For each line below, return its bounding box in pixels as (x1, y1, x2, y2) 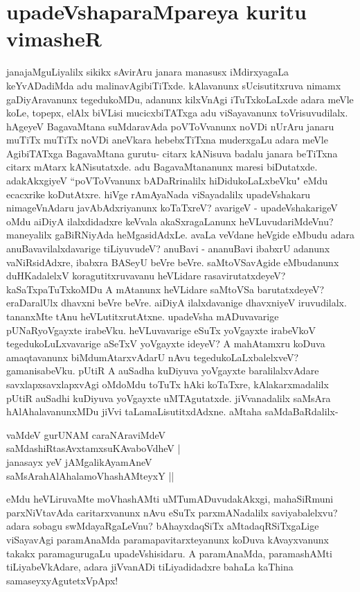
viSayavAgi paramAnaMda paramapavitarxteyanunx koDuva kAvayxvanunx (6, 532, 329, 546)
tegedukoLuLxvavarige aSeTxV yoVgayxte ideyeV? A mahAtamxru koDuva (6, 336, 325, 351)
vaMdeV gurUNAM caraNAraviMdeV (6, 427, 165, 442)
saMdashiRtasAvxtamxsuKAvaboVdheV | (6, 441, 181, 455)
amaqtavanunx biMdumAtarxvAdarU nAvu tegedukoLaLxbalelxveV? (6, 349, 299, 364)
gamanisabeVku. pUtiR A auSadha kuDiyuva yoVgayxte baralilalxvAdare (6, 363, 319, 378)
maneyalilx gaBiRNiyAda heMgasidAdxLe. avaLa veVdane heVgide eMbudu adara (6, 227, 354, 242)
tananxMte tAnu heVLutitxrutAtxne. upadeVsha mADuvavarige (6, 309, 279, 323)
